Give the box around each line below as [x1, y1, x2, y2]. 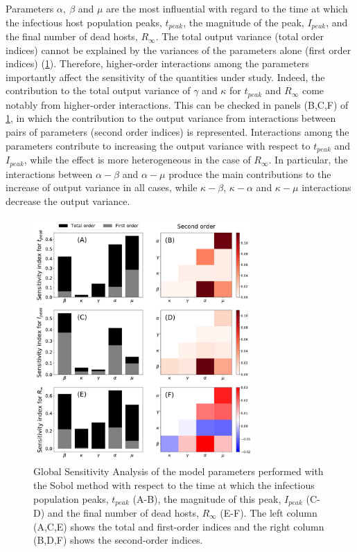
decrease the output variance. [6, 193, 130, 208]
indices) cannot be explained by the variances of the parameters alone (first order [6, 42, 351, 57]
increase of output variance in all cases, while [6, 180, 198, 195]
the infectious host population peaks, [6, 15, 162, 29]
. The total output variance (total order [155, 29, 324, 44]
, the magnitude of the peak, [183, 15, 304, 29]
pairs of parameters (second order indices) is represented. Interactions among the [6, 125, 349, 139]
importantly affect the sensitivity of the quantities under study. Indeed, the [6, 69, 325, 84]
